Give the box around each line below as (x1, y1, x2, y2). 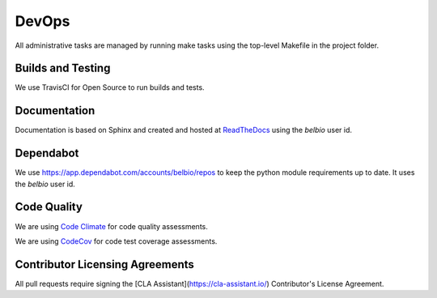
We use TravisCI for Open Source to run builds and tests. (15, 83, 206, 92)
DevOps (15, 12, 70, 30)
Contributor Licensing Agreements (15, 258, 194, 271)
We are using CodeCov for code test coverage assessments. (15, 236, 218, 246)
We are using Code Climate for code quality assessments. (15, 221, 208, 231)
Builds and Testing (15, 62, 111, 75)
